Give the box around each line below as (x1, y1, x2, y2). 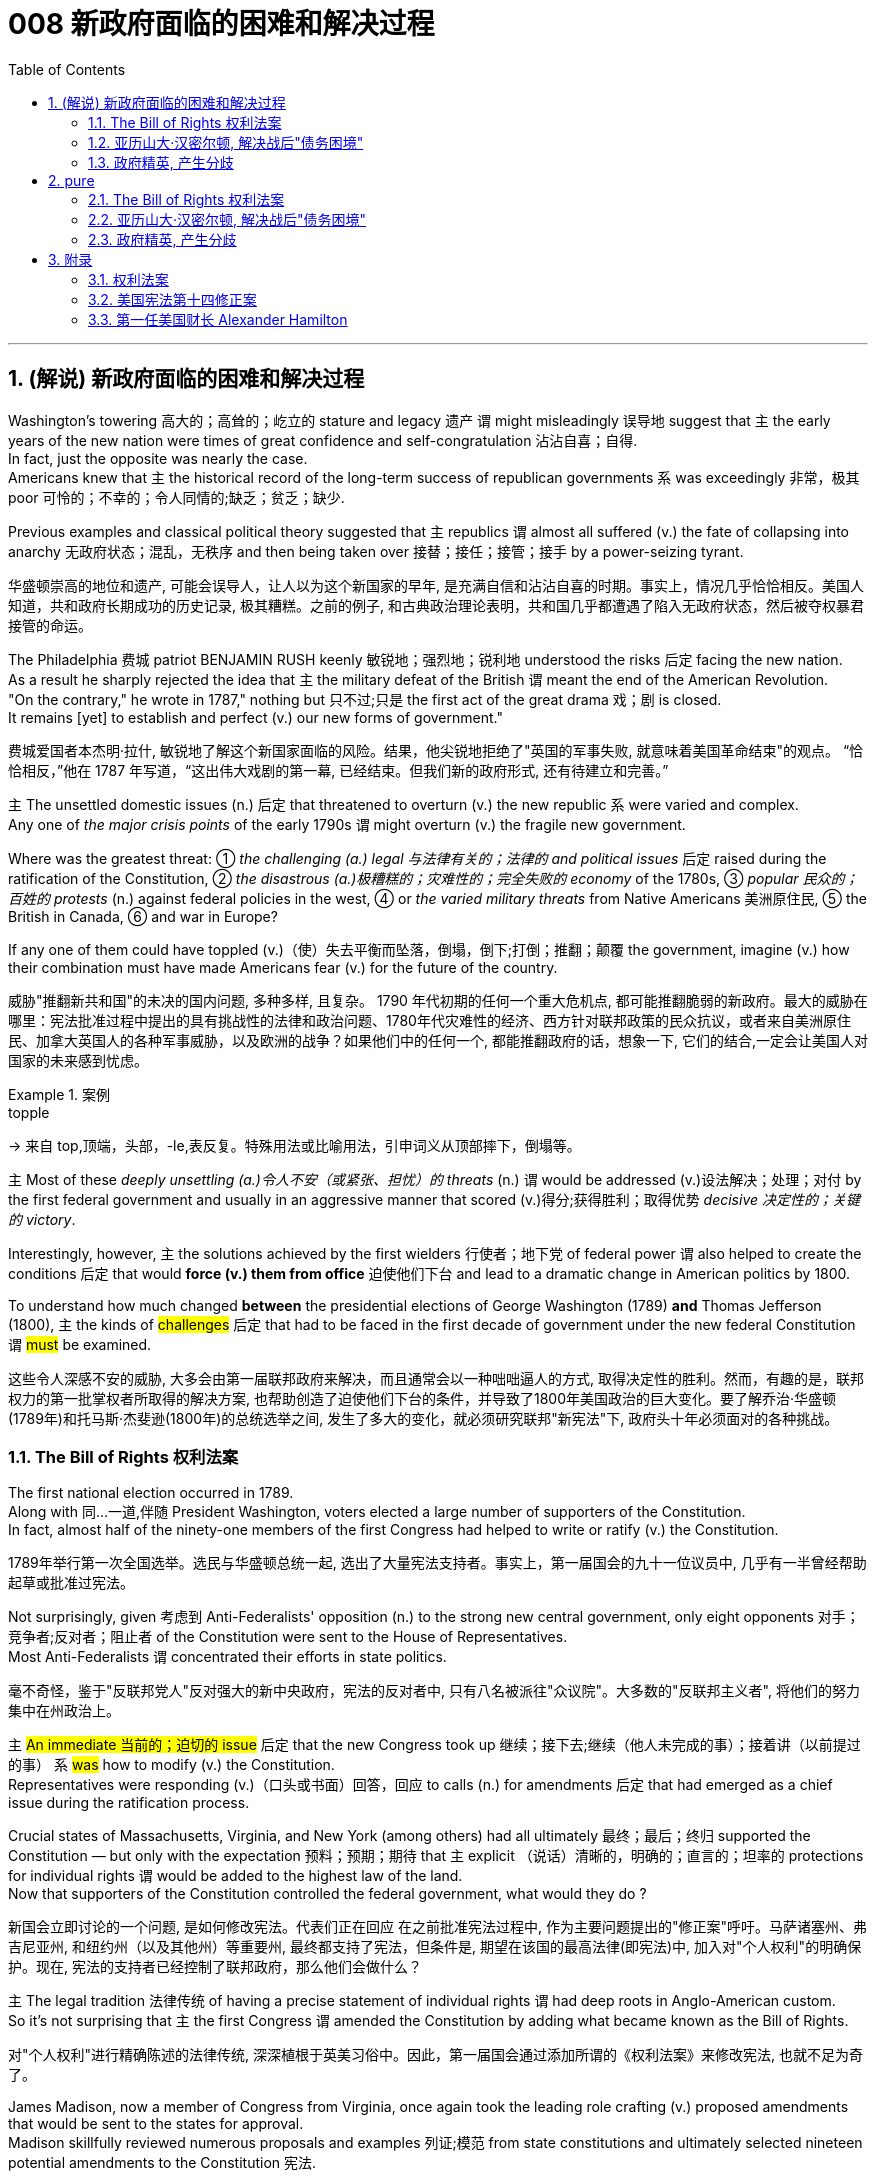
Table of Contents (8, 60, 126, 78)
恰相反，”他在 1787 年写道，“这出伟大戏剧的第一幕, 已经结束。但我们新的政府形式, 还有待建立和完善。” (8, 761, 669, 779)
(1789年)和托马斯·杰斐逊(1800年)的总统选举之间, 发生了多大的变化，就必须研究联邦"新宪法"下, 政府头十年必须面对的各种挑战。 (8, 1409, 839, 1427)
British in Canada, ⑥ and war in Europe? (8, 907, 278, 925)
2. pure (48, 171, 95, 189)
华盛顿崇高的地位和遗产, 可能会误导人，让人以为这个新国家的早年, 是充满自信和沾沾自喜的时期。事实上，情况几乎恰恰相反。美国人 (8, 576, 864, 594)
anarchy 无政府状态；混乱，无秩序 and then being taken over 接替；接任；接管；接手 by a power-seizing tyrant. (8, 542, 744, 560)
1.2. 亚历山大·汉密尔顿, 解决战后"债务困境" (88, 133, 364, 151)
